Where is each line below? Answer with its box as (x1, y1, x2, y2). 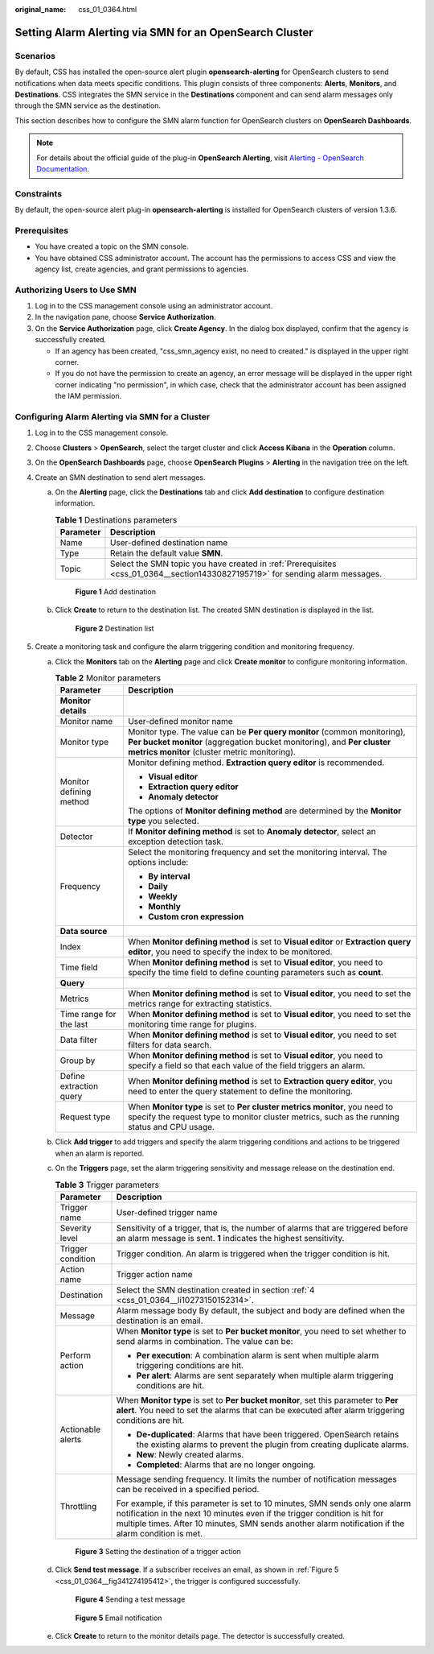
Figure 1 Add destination (75, 587, 157, 597)
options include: (127, 857, 189, 868)
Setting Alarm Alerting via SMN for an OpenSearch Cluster (14, 25, 313, 39)
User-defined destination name (109, 537, 228, 548)
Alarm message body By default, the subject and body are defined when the (116, 1305, 406, 1316)
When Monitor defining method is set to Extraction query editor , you (127, 1076, 393, 1087)
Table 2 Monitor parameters (55, 672, 161, 684)
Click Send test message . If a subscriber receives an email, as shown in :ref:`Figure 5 (55, 1565, 339, 1574)
